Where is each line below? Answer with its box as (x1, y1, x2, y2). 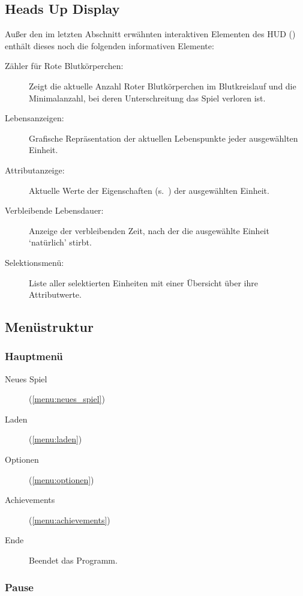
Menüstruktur (5, 318, 94, 336)
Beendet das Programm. (29, 554, 118, 567)
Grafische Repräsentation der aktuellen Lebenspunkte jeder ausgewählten (29, 131, 298, 144)
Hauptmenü (5, 349, 63, 364)
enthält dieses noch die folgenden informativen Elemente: (5, 39, 214, 52)
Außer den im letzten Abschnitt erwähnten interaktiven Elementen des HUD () (5, 28, 296, 40)
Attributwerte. (29, 288, 82, 301)
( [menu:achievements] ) (29, 513, 110, 526)
